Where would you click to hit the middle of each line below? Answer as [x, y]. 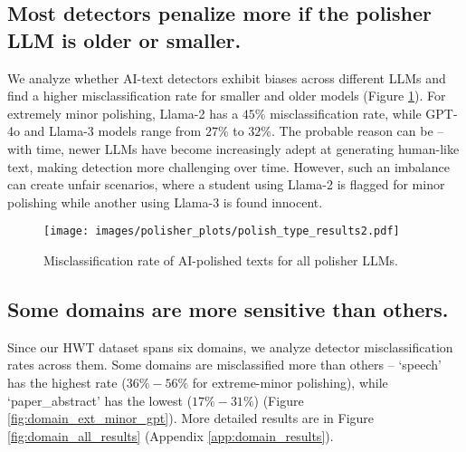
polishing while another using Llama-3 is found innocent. [165, 202]
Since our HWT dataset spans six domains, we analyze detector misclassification [230, 346]
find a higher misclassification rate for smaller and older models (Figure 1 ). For [227, 96]
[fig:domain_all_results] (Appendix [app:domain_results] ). [171, 435]
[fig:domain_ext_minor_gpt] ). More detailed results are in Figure [191, 418]
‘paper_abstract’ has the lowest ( [100, 400]
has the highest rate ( [67, 382]
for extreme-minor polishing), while [290, 382]
